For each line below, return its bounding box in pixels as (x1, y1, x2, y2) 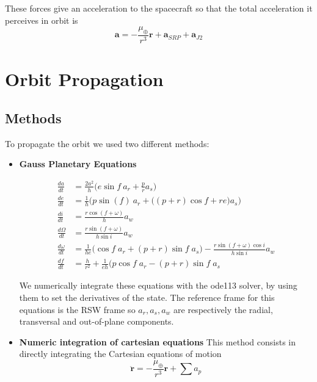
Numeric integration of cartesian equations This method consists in (19, 335, 296, 348)
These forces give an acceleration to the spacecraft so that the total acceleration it (5, 2, 313, 14)
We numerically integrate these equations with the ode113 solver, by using (19, 279, 297, 292)
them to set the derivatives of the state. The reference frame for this (19, 290, 275, 303)
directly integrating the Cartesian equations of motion (19, 347, 222, 360)
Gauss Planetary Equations (19, 157, 137, 170)
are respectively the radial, (173, 303, 273, 315)
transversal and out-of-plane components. (19, 315, 174, 328)
